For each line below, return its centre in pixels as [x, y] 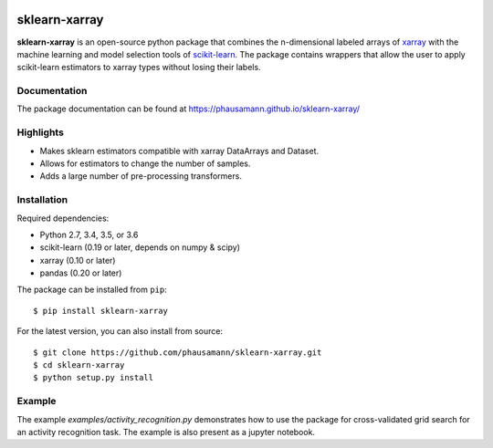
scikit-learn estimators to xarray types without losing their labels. [139, 68]
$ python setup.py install [94, 378]
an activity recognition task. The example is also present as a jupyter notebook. [166, 432]
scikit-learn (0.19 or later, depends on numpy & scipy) [140, 247]
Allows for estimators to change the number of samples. [145, 163]
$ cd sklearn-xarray [79, 365]
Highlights [40, 132]
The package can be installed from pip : [92, 290]
